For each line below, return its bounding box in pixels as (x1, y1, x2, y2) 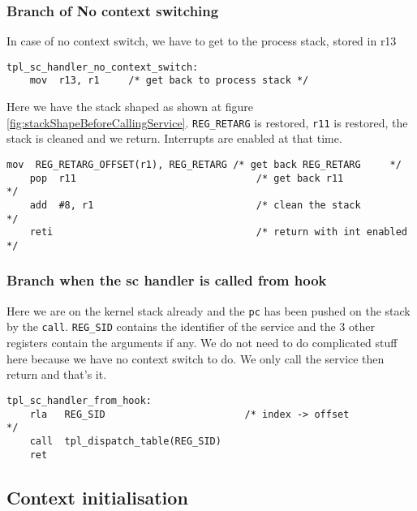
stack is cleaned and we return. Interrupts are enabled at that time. (6, 130, 342, 147)
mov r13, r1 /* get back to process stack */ (29, 75, 309, 87)
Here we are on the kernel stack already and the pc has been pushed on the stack (6, 302, 411, 319)
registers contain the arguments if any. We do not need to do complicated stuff (6, 334, 398, 351)
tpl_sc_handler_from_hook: (6, 394, 152, 406)
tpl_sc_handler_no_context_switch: (6, 61, 199, 73)
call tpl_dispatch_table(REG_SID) (29, 435, 221, 447)
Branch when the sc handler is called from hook (6, 270, 327, 290)
